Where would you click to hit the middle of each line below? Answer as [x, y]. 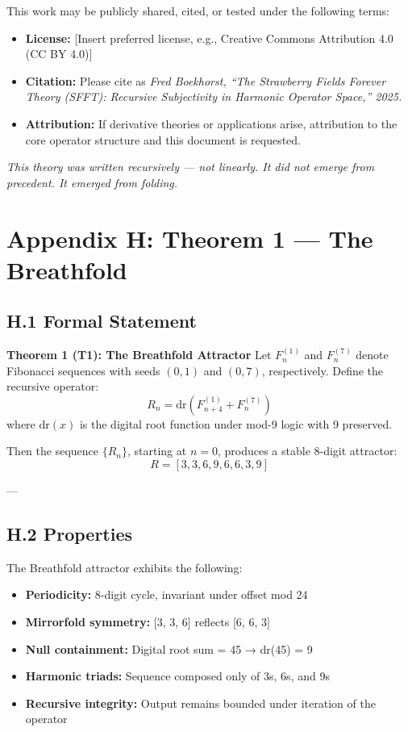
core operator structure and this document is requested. [163, 139]
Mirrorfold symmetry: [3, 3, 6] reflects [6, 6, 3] [148, 622]
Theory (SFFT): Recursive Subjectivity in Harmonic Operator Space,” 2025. [214, 96]
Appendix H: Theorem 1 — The [190, 238]
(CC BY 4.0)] [59, 54]
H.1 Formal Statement [102, 321]
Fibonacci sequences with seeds [83, 370]
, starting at [157, 451]
